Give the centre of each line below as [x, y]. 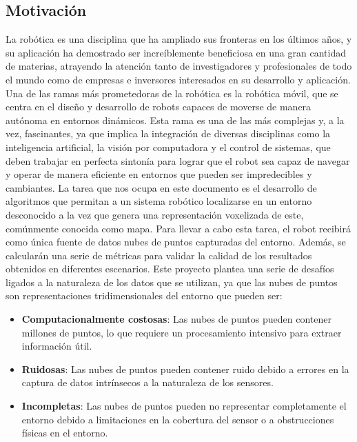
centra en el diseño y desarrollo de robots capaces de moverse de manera [159, 107]
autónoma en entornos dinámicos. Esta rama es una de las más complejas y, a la [175, 120]
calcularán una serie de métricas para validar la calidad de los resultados [159, 255]
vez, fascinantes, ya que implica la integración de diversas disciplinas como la [168, 133]
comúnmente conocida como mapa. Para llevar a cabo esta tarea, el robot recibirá [178, 228]
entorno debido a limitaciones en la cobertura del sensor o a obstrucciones [178, 419]
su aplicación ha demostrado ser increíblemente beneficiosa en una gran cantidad [176, 52]
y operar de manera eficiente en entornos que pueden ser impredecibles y [159, 174]
